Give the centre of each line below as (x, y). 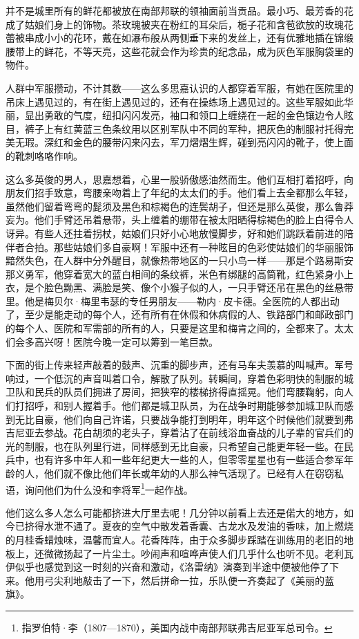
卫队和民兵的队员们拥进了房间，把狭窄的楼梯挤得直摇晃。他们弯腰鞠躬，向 (175, 392)
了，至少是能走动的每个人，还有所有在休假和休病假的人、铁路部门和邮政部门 (179, 314)
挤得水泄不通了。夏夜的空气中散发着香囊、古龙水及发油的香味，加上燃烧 (189, 526)
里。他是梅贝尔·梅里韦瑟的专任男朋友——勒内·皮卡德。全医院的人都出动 (173, 300)
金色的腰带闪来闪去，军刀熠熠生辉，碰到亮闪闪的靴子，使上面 (213, 142)
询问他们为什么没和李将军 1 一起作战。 (109, 488)
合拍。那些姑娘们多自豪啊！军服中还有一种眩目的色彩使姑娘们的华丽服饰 (189, 247)
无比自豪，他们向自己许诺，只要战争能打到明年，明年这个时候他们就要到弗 (184, 419)
